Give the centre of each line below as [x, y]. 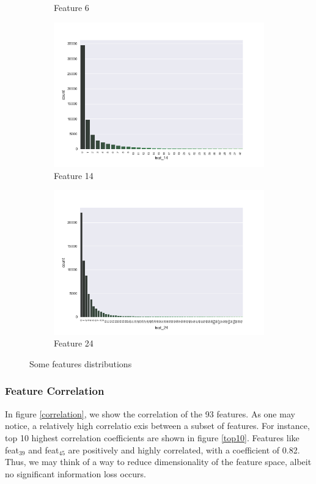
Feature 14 [74, 175]
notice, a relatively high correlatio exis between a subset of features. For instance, [157, 426]
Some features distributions [81, 363]
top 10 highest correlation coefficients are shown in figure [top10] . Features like [152, 437]
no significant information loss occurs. [76, 473]
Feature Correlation [55, 391]
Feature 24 [74, 343]
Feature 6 [72, 7]
